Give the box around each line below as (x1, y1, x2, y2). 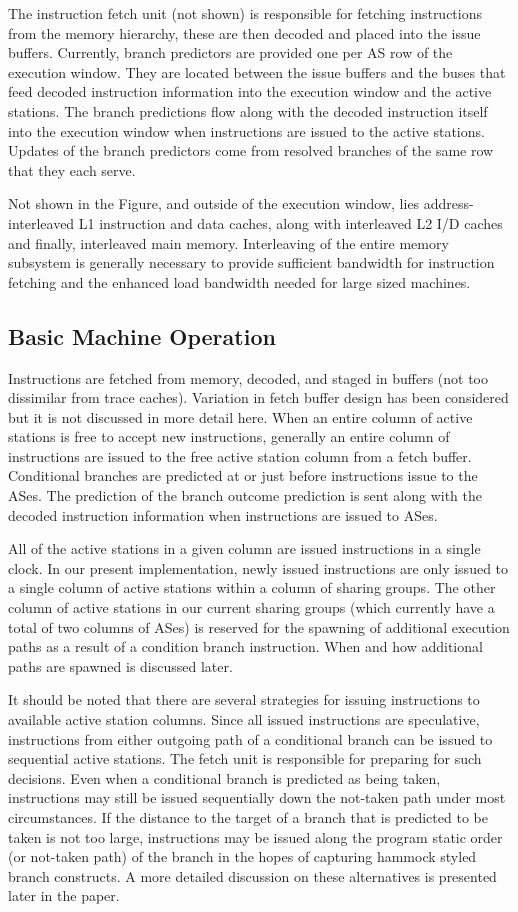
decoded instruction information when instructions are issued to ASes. (8, 504, 438, 525)
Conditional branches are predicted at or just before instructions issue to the (8, 465, 478, 486)
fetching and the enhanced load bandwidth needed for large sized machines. (8, 271, 471, 292)
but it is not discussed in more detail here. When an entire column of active (8, 406, 473, 427)
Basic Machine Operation (8, 320, 276, 351)
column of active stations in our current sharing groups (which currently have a (8, 597, 495, 618)
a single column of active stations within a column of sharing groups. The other (8, 577, 496, 598)
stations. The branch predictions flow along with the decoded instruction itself (8, 100, 488, 121)
